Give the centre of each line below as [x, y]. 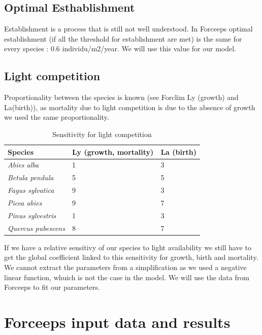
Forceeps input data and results [117, 322]
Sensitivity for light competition [102, 134]
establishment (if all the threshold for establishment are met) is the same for [123, 38]
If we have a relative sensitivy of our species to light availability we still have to [128, 247]
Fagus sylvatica [31, 190]
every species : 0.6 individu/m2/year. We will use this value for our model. [120, 48]
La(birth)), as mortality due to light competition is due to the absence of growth [130, 107]
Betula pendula [31, 177]
